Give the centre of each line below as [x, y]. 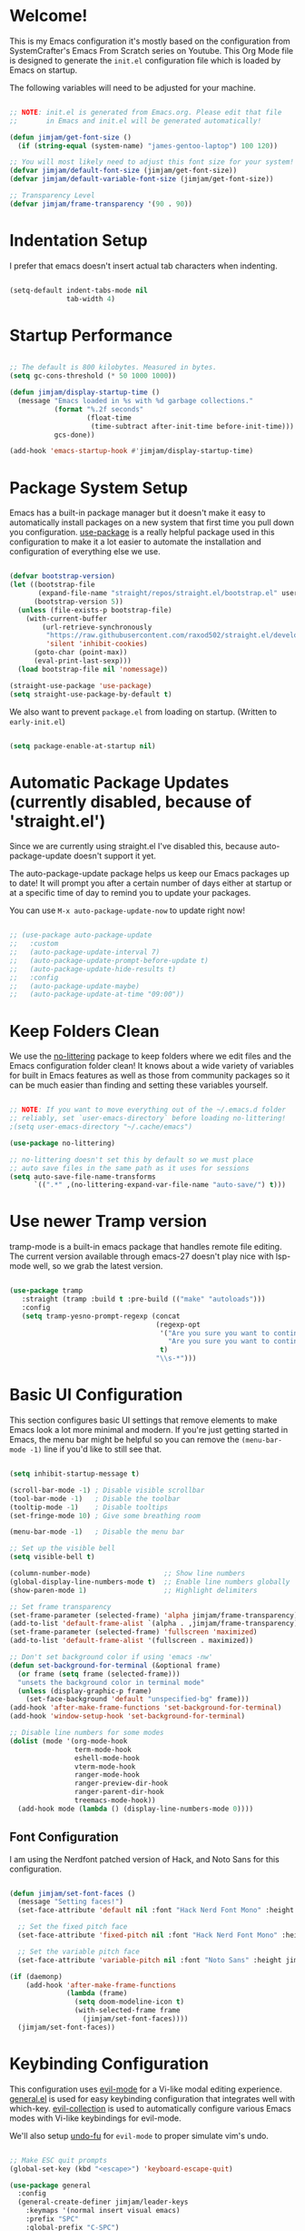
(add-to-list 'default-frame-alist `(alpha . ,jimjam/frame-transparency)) [156, 1624]
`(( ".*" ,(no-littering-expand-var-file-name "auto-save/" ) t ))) [159, 1185]
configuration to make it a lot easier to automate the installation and [135, 542]
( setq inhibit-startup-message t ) [75, 1474]
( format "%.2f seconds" [99, 409]
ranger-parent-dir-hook [119, 1792]
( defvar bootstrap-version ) [63, 576]
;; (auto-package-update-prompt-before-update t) [109, 960]
